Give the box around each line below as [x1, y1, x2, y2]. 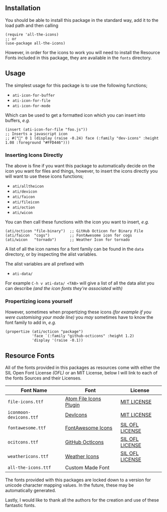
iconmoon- [7, 410, 31, 415]
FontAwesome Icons [65, 425, 113, 432]
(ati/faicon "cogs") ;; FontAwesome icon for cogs [5, 233, 133, 238]
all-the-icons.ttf [7, 465, 51, 471]
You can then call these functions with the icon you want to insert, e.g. [5, 219, 150, 225]
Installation [5, 4, 41, 12]
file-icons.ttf [7, 399, 44, 405]
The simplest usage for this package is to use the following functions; [5, 82, 148, 88]
